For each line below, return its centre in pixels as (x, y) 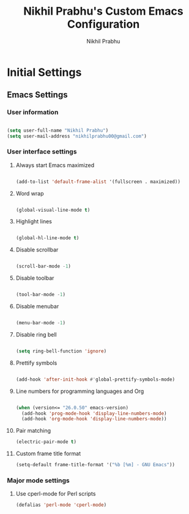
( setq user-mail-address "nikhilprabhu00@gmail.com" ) (77, 136)
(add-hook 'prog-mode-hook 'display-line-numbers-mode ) (94, 413)
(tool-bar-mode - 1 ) (41, 295)
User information (33, 113)
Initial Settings (44, 72)
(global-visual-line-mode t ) (53, 210)
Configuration (103, 24)
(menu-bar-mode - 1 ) (41, 323)
